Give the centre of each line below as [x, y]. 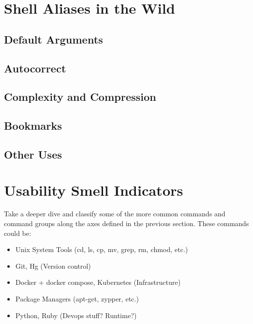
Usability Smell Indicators [94, 190]
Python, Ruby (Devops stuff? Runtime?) [76, 315]
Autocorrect [35, 68]
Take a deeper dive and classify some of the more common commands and [115, 214]
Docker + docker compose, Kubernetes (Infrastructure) [98, 282]
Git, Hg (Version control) [53, 266]
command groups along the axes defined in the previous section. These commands [126, 223]
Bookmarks [33, 126]
